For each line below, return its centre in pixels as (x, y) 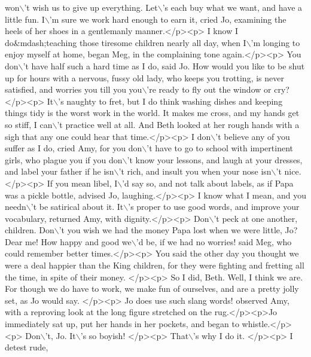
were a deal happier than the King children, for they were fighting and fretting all (155, 265)
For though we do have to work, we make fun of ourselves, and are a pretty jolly (152, 289)
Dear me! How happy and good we (68, 241)
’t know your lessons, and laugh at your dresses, (215, 159)
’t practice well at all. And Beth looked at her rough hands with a (178, 124)
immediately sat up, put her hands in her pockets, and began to (122, 324)
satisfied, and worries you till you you (74, 89)
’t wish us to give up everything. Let (91, 7)
